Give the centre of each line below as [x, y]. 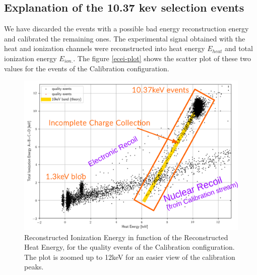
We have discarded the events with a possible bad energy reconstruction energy [126, 29]
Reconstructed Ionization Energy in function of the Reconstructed [126, 237]
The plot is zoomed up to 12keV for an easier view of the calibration [130, 257]
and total [239, 48]
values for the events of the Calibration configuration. [87, 68]
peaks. [34, 267]
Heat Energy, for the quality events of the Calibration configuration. [130, 247]
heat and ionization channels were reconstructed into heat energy [105, 48]
